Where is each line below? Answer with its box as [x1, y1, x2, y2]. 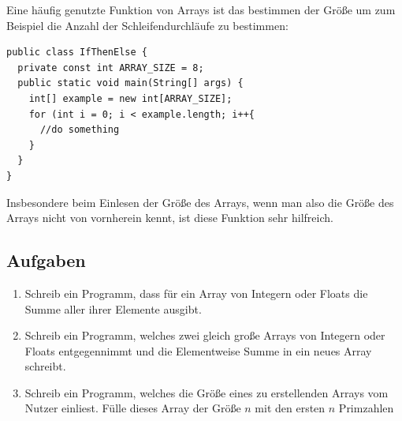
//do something [39, 124, 120, 136]
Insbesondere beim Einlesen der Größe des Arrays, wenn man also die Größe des [6, 194, 394, 210]
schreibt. [24, 358, 66, 374]
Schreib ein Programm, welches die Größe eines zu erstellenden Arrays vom [24, 384, 389, 400]
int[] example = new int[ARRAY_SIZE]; [28, 92, 233, 104]
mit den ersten [255, 400, 326, 416]
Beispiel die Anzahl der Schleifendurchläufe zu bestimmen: [6, 17, 288, 33]
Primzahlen [338, 400, 394, 416]
